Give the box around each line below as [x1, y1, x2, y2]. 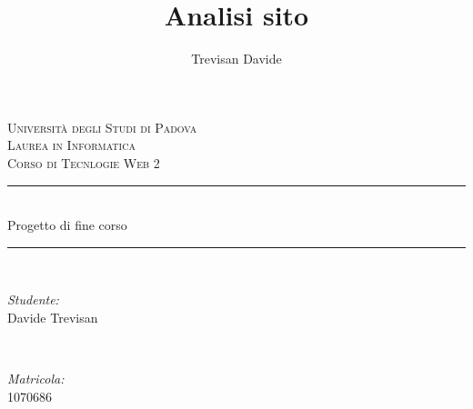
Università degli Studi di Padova [7, 117, 197, 136]
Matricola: [7, 369, 65, 388]
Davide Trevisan [7, 307, 98, 326]
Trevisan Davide [191, 49, 282, 68]
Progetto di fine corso [7, 215, 127, 234]
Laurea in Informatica [7, 135, 136, 155]
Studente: [7, 290, 59, 309]
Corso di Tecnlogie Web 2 [7, 153, 160, 172]
